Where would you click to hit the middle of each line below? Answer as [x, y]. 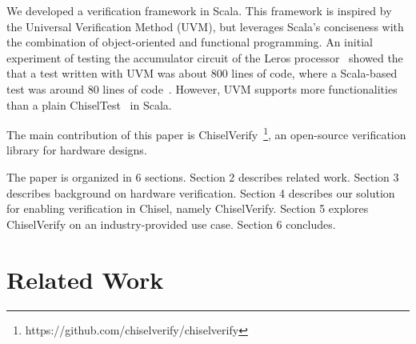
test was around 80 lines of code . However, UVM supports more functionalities [202, 88]
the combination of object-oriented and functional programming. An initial [190, 42]
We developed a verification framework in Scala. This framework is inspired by [199, 10]
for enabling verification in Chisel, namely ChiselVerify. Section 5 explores [188, 208]
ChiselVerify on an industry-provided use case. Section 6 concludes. [171, 224]
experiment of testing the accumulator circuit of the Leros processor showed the [205, 57]
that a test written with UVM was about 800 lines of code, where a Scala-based [202, 73]
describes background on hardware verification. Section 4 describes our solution [201, 192]
